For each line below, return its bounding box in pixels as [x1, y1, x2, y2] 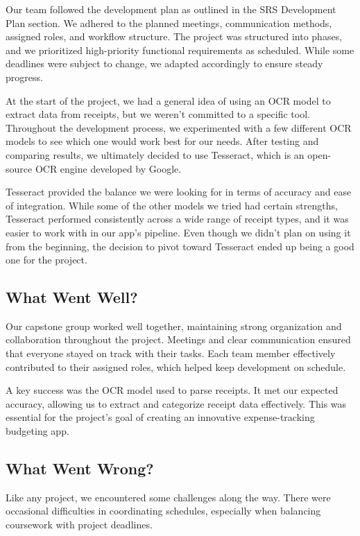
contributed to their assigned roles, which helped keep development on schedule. [6, 359, 346, 374]
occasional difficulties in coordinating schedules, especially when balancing [6, 503, 321, 518]
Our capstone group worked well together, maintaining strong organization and [6, 318, 342, 333]
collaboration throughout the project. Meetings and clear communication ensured [6, 332, 351, 347]
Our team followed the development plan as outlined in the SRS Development [6, 2, 336, 16]
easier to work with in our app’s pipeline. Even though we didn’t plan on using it [6, 225, 351, 239]
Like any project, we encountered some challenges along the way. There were [6, 490, 331, 504]
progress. [6, 69, 43, 84]
